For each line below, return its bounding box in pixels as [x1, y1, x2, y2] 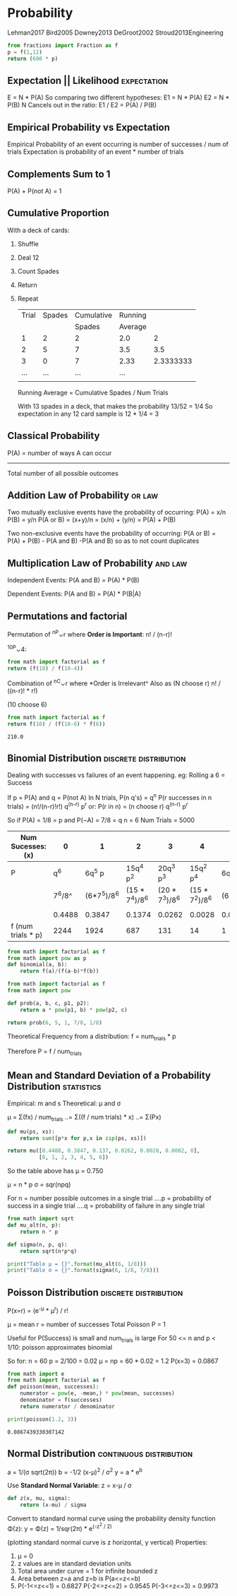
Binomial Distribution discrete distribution [7, 752, 186, 764]
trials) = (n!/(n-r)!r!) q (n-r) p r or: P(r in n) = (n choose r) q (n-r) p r [7, 801, 188, 810]
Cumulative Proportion [7, 207, 109, 220]
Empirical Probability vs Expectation [7, 121, 171, 133]
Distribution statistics [7, 1080, 102, 1092]
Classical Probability [7, 430, 100, 442]
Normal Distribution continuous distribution [7, 1448, 193, 1460]
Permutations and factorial [7, 610, 128, 622]
